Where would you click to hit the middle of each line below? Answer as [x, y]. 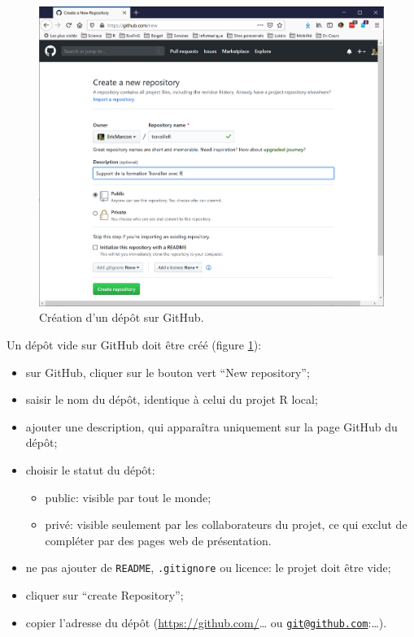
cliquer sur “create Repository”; [105, 595]
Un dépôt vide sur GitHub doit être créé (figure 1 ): [134, 345]
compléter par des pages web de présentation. [158, 540]
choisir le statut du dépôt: [90, 470]
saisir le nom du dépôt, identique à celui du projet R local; [172, 399]
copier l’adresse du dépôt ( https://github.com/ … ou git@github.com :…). [206, 622]
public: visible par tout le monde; [128, 497]
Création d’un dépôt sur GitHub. [122, 317]
